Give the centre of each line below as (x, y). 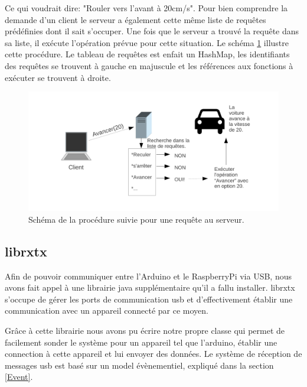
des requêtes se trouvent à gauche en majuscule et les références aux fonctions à (149, 65)
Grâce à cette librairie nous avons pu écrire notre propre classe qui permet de (145, 330)
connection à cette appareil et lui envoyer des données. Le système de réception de (153, 354)
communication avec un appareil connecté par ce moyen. (107, 310)
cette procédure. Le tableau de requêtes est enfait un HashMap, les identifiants (147, 54)
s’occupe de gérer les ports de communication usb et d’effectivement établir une (149, 299)
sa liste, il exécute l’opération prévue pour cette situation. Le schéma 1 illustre (147, 42)
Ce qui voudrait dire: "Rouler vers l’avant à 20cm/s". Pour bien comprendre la (146, 8)
